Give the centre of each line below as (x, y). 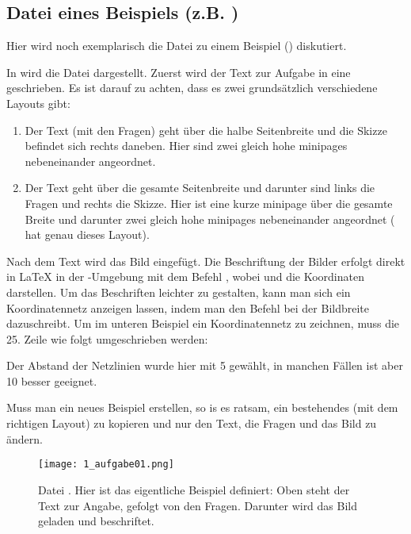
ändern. (25, 438)
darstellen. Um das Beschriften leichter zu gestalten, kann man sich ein (179, 292)
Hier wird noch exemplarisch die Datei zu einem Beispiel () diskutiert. (177, 46)
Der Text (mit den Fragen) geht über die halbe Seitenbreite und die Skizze (206, 130)
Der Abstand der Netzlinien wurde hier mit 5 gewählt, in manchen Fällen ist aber (205, 365)
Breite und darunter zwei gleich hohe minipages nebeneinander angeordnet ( (210, 219)
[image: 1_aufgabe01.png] (106, 465)
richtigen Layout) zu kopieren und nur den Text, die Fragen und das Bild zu (192, 423)
